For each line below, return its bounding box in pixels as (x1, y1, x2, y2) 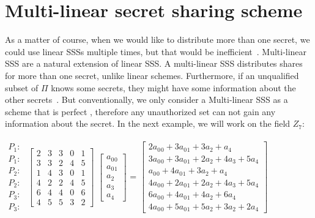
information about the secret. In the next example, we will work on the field (5, 117, 291, 130)
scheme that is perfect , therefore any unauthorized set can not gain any (5, 105, 276, 118)
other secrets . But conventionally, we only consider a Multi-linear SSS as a (5, 93, 288, 106)
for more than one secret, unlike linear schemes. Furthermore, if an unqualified (5, 69, 299, 81)
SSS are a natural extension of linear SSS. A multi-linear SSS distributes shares (5, 57, 303, 70)
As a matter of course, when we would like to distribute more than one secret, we (5, 33, 310, 46)
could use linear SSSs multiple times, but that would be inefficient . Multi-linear (5, 45, 307, 58)
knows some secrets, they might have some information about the (51, 81, 296, 94)
